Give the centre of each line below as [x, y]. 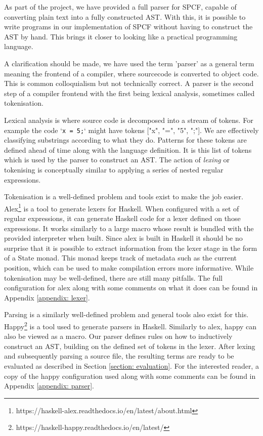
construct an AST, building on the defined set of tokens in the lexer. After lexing [130, 346]
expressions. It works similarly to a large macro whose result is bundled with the [129, 228]
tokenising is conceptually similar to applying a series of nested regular [114, 169]
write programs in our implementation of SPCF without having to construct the [128, 27]
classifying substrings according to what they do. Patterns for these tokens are [125, 140]
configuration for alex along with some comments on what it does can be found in [131, 288]
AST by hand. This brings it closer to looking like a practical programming [121, 36]
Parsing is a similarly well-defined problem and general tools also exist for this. [126, 314]
